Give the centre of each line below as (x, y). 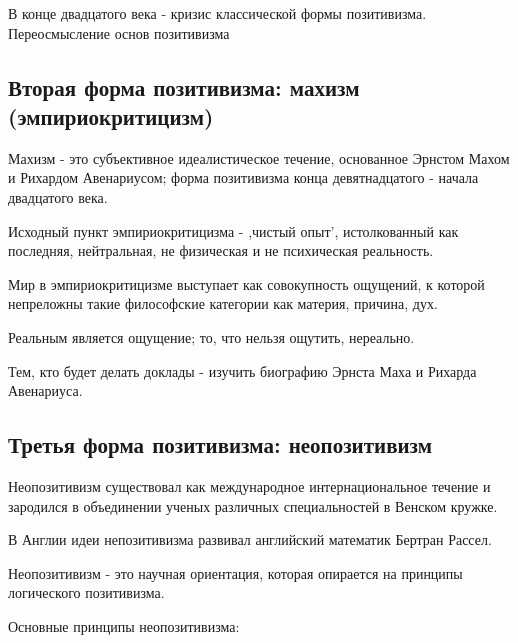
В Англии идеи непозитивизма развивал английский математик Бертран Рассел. (250, 539)
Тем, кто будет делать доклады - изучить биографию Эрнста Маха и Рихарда (242, 370)
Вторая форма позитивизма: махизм (184, 86)
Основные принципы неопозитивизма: (124, 625)
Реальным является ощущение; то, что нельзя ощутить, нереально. (211, 336)
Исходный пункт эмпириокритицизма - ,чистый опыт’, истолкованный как (233, 230)
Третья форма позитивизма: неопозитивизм (220, 444)
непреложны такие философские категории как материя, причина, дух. (223, 303)
